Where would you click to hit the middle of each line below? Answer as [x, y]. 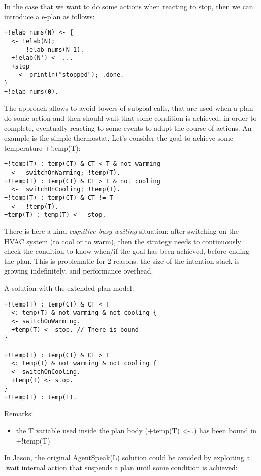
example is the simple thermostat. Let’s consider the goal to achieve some [119, 138]
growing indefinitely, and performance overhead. [79, 271]
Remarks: [19, 413]
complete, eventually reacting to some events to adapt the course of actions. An [128, 128]
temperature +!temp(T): [42, 147]
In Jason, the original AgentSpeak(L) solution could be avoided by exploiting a [127, 457]
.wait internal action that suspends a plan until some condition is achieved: [121, 467]
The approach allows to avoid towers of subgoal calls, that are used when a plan [129, 108]
